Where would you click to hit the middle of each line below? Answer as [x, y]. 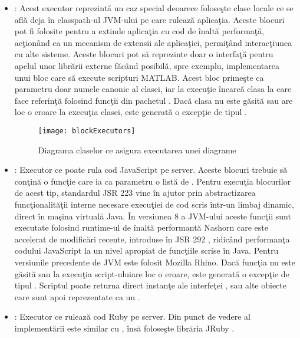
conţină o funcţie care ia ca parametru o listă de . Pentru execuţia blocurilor [153, 181]
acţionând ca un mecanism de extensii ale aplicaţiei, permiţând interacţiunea [153, 42]
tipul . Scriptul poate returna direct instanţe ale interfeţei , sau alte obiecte [150, 285]
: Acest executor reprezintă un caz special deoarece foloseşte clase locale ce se [154, 8]
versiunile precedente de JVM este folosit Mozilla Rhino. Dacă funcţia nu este [155, 262]
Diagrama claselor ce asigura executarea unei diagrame [137, 150]
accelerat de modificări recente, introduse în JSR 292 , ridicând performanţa [152, 239]
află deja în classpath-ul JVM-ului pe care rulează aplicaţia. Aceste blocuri [149, 19]
